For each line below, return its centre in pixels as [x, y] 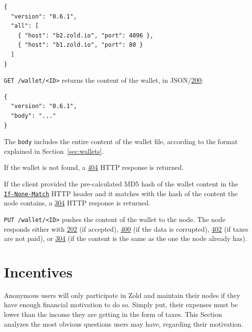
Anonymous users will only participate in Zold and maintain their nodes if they [122, 295]
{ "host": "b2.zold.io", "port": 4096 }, [85, 35]
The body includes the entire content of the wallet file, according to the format [121, 141]
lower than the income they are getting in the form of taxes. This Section [113, 314]
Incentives [38, 271]
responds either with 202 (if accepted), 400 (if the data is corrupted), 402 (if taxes [126, 229]
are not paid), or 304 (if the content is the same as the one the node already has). [126, 238]
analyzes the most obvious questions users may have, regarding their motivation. [124, 323]
